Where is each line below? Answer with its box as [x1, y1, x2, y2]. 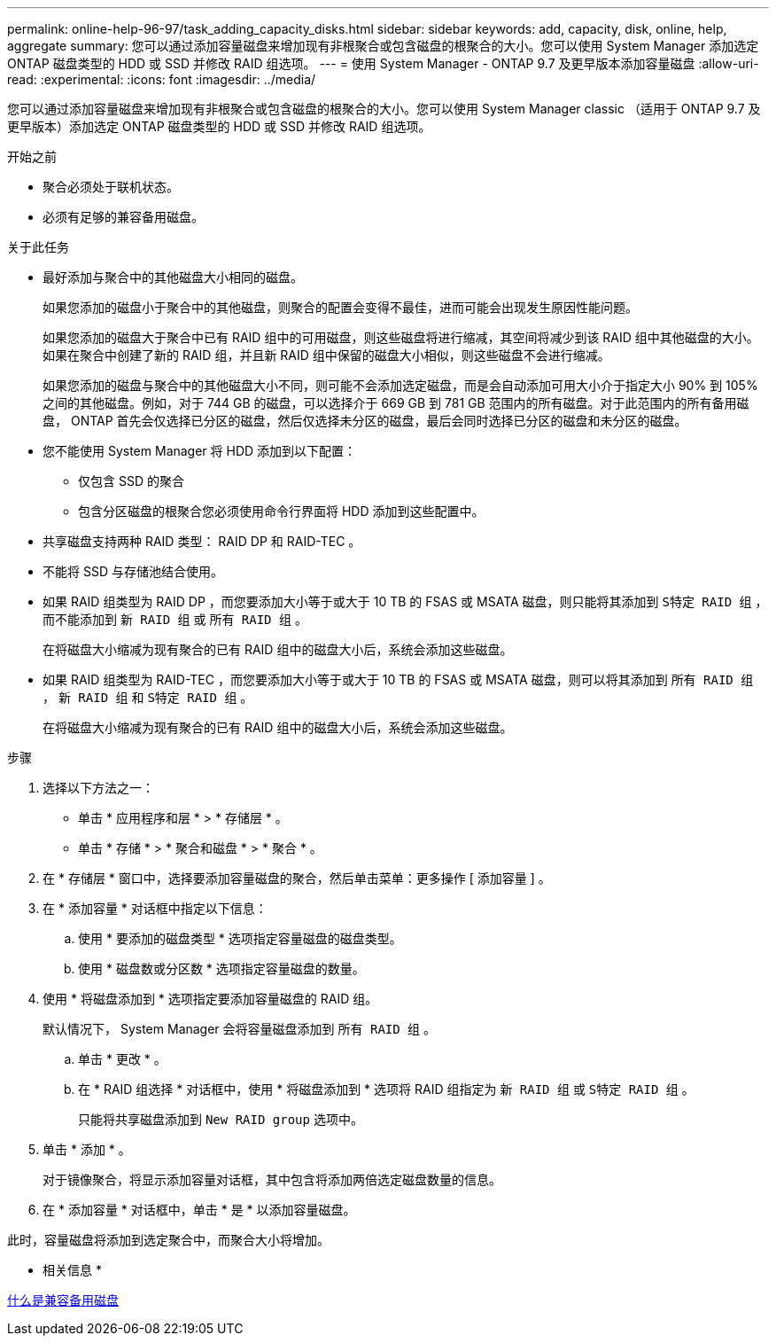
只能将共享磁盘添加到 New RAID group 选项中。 [78, 1112, 363, 1127]
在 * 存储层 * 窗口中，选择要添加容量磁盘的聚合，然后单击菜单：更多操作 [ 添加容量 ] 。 [43, 871, 551, 886]
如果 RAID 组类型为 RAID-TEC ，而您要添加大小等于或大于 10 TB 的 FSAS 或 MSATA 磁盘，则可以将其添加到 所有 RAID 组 [43, 672, 754, 687]
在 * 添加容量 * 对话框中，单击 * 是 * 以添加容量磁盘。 [43, 1202, 356, 1217]
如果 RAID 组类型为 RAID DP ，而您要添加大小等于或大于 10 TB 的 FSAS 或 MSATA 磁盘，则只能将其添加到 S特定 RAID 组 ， [43, 594, 768, 609]
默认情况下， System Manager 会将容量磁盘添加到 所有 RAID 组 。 [43, 1021, 437, 1036]
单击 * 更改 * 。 [78, 1051, 167, 1066]
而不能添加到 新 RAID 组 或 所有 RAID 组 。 [43, 612, 307, 627]
